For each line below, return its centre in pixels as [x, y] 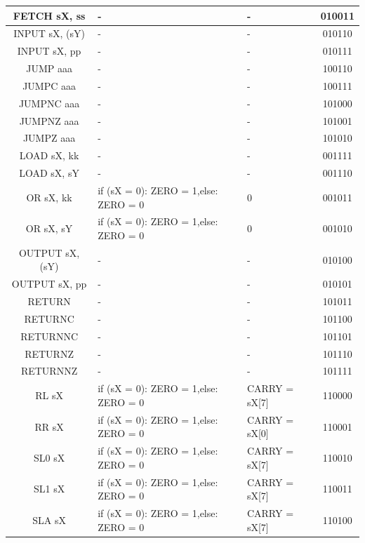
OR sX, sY [49, 228]
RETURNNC [49, 336]
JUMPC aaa [49, 85]
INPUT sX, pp [49, 51]
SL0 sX [49, 457]
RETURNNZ [49, 371]
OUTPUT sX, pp [49, 284]
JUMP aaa [49, 68]
